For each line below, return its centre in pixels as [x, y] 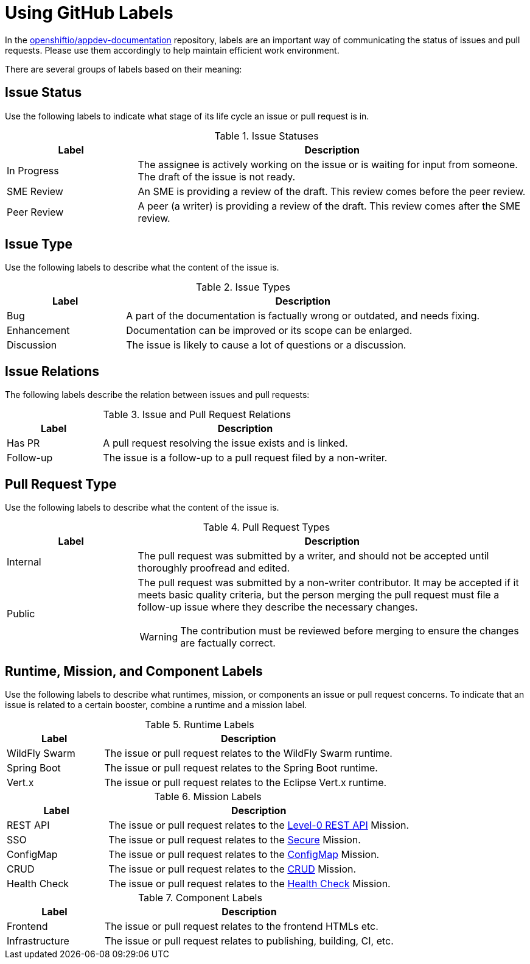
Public [21, 614]
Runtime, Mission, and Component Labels [134, 671]
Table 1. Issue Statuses [267, 136]
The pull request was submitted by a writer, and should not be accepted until [313, 556]
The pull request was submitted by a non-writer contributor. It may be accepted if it [328, 583]
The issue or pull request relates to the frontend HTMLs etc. [241, 926]
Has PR [23, 443]
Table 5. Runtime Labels [200, 724]
